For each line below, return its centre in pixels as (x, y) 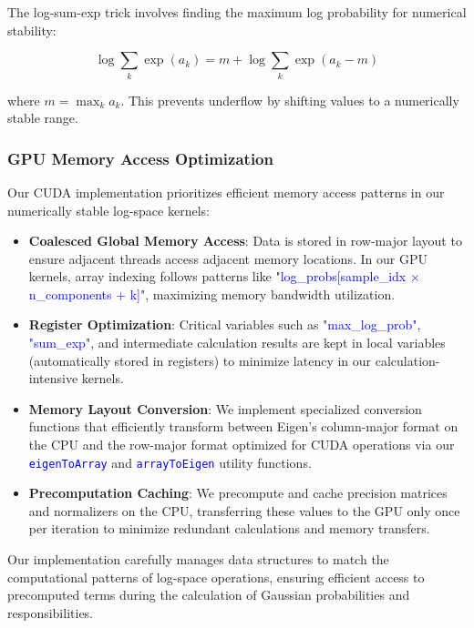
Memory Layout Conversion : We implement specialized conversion (225, 408)
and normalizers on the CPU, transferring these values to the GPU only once (244, 510)
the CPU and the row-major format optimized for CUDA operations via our (242, 445)
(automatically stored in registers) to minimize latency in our (200, 360)
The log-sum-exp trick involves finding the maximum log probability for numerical (237, 12)
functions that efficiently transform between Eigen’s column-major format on (243, 426)
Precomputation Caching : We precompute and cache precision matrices (238, 493)
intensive (53, 378)
